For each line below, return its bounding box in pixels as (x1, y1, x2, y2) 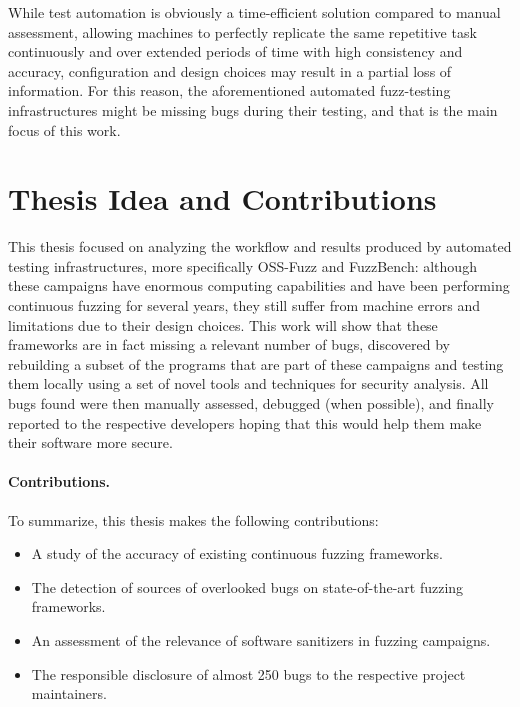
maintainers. (31, 683, 107, 704)
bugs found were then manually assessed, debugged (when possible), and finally (8, 393, 494, 414)
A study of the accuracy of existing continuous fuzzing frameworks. (31, 543, 443, 564)
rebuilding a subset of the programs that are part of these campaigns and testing (8, 353, 504, 374)
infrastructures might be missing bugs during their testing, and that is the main (8, 99, 498, 120)
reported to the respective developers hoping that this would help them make (8, 412, 482, 433)
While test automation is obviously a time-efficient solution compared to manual (8, 2, 501, 22)
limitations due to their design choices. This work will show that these (8, 314, 438, 335)
